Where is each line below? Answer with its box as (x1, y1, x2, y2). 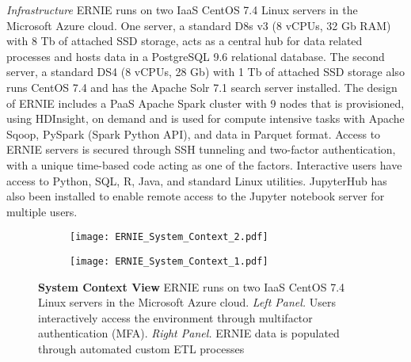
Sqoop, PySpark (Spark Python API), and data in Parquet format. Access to (6, 125, 381, 142)
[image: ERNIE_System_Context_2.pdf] (70, 231, 268, 243)
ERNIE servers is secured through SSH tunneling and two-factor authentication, (6, 141, 396, 158)
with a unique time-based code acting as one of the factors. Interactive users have (6, 156, 402, 173)
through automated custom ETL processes (38, 341, 245, 356)
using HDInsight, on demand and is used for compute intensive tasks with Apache (6, 110, 405, 127)
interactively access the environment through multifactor (38, 309, 313, 326)
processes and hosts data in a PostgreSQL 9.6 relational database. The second (6, 48, 385, 64)
